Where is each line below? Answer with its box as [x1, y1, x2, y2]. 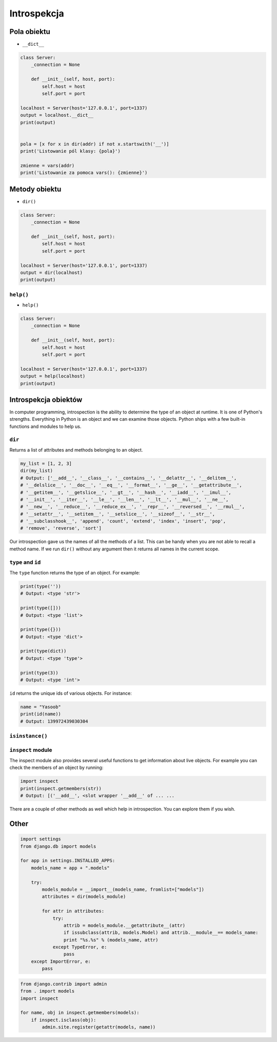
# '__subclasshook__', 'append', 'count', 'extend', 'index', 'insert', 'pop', [20, 518, 226, 524]
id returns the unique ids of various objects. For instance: [9, 690, 132, 696]
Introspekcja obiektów [9, 395, 83, 404]
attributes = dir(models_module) [42, 894, 126, 900]
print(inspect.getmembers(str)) [20, 785, 102, 792]
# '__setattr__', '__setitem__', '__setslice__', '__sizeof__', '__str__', [20, 511, 215, 517]
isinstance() [9, 733, 48, 740]
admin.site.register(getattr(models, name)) [42, 1024, 156, 1030]
